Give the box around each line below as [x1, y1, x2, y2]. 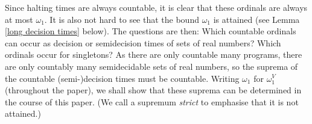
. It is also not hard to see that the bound [44, 13, 199, 25]
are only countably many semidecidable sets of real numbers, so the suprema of [5, 60, 298, 72]
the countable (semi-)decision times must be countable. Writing [5, 72, 240, 84]
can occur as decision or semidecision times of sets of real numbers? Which [5, 36, 281, 49]
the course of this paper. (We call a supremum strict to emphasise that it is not [5, 95, 299, 108]
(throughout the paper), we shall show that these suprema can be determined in [5, 84, 302, 96]
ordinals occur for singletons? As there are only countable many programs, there [5, 48, 302, 61]
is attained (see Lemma [213, 13, 300, 25]
